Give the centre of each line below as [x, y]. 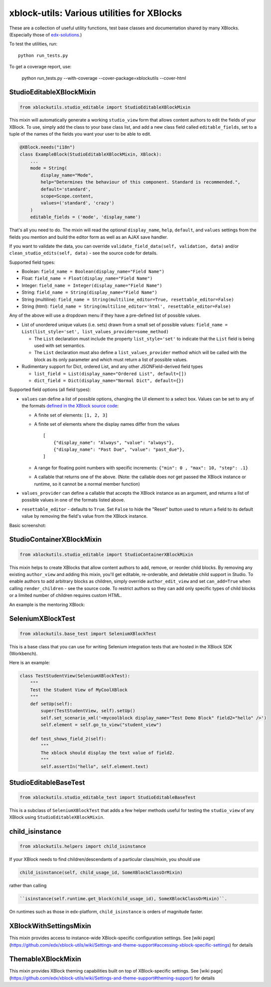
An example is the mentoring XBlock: [47, 604]
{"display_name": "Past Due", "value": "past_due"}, [119, 450]
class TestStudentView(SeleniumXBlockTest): [75, 676]
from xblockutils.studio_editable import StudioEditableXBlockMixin [105, 107]
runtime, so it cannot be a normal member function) [87, 484]
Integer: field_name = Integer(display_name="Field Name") [92, 285]
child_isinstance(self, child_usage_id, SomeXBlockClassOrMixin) [101, 873]
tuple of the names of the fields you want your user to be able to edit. [80, 134]
